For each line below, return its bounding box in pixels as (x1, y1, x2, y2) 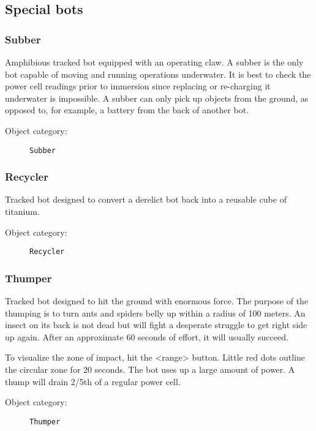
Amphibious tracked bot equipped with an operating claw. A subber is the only (5, 56, 304, 68)
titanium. (5, 205, 40, 218)
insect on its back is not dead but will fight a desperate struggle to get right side (5, 318, 307, 331)
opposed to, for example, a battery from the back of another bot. (5, 103, 249, 116)
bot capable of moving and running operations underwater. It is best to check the (5, 67, 311, 80)
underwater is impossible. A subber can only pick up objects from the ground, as (5, 91, 309, 104)
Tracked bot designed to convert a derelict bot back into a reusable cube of (5, 193, 287, 206)
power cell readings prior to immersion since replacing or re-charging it (5, 80, 271, 92)
